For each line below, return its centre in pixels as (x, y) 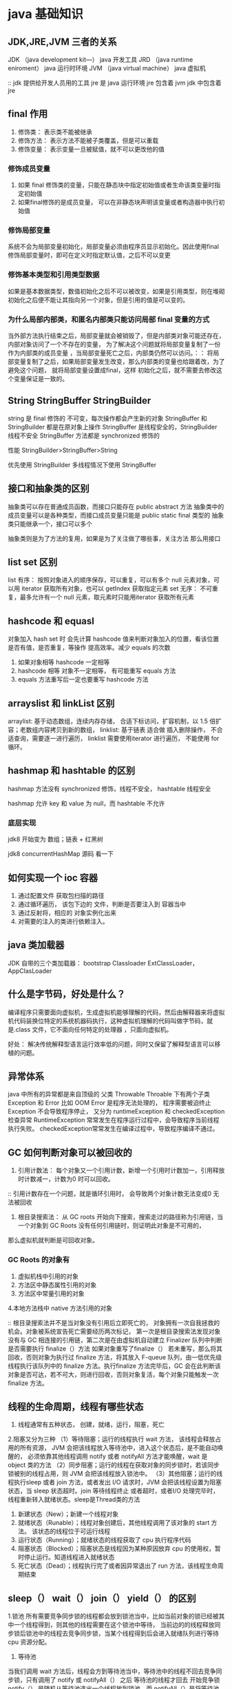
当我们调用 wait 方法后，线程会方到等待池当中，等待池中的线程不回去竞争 (112, 1671)
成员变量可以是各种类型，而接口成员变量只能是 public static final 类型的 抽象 (116, 515)
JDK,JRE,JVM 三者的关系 (62, 42)
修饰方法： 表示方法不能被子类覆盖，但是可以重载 (88, 140)
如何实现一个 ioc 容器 (53, 878)
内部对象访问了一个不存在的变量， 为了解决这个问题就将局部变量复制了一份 (114, 344)
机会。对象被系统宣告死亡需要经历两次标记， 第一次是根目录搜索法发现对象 (114, 1331)
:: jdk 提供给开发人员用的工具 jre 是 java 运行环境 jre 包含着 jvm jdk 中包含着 (115, 83)
